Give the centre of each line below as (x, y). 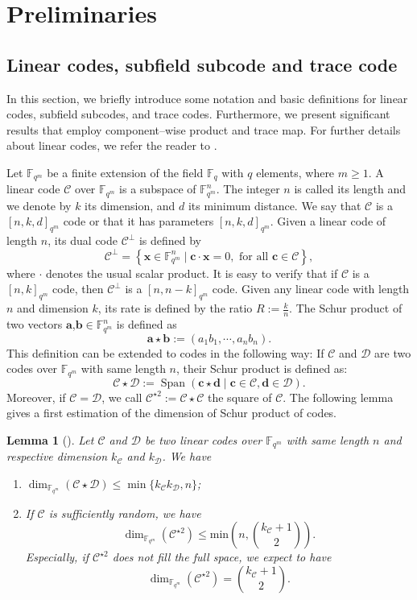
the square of (240, 397)
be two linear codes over (203, 439)
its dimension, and (130, 205)
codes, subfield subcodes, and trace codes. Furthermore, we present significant (198, 114)
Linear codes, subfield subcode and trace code (202, 64)
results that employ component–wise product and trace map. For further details (204, 129)
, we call (122, 397)
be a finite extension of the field (125, 172)
